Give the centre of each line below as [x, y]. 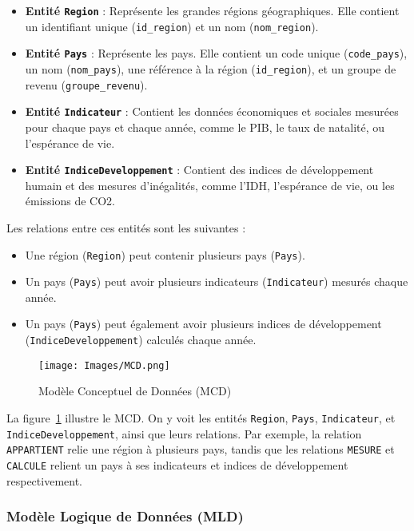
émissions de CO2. [70, 201]
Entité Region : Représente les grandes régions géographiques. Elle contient [212, 10]
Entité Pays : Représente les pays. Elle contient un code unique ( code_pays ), [216, 53]
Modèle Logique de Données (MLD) [125, 516]
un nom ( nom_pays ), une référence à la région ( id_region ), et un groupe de [211, 68]
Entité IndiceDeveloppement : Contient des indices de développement [199, 170]
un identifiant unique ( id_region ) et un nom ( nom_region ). [172, 26]
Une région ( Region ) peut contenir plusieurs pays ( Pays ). [165, 254]
